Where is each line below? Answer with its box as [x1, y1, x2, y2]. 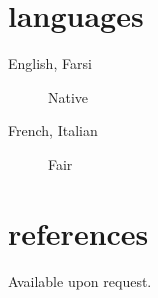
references [8, 212, 149, 253]
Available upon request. [8, 270, 152, 291]
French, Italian [8, 120, 98, 141]
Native [48, 86, 89, 107]
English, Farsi [8, 53, 92, 74]
